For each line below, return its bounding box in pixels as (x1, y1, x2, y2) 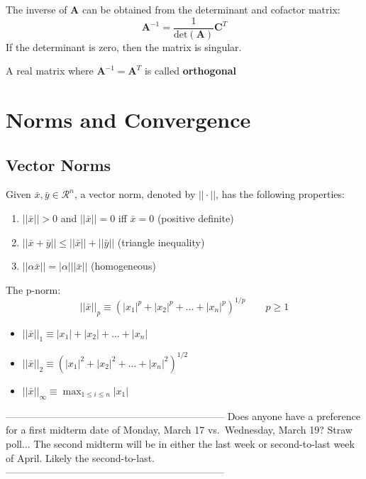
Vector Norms (6, 153, 111, 175)
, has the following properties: (216, 187, 345, 202)
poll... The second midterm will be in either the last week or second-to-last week (6, 436, 355, 451)
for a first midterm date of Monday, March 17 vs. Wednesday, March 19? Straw (6, 422, 353, 437)
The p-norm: (6, 282, 61, 297)
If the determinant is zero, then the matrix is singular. (6, 39, 242, 54)
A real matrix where (6, 63, 94, 78)
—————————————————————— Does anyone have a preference (6, 408, 361, 423)
